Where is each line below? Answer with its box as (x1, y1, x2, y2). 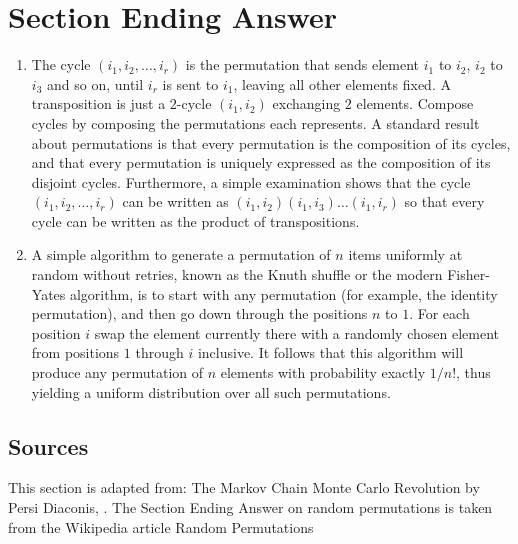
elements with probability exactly (220, 362, 426, 383)
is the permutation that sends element (185, 54, 420, 75)
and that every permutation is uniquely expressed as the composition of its (31, 152, 491, 173)
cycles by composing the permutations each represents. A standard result (31, 112, 480, 133)
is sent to (162, 73, 219, 94)
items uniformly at (348, 244, 463, 265)
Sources (8, 430, 89, 461)
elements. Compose (356, 93, 474, 114)
